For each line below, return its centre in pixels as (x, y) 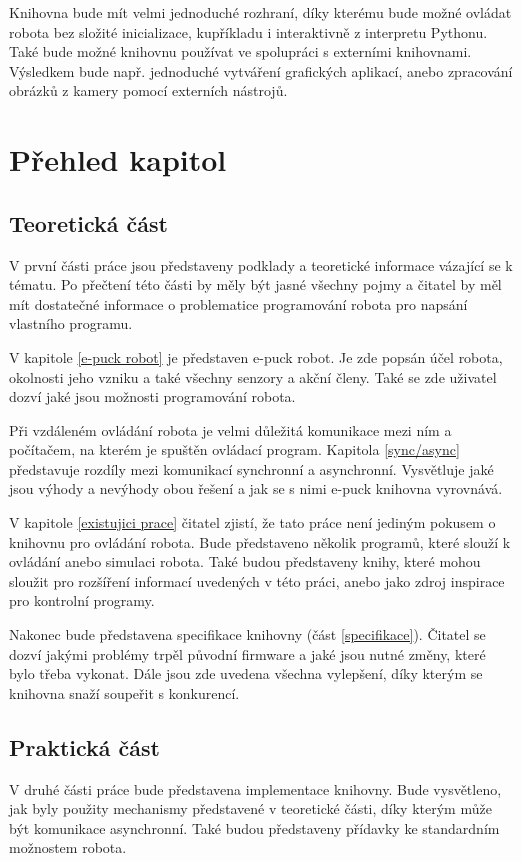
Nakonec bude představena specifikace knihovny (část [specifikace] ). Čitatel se (247, 634)
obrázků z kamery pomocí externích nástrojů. (148, 90)
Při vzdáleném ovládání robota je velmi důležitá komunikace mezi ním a (230, 429)
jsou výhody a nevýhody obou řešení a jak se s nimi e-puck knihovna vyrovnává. (256, 488)
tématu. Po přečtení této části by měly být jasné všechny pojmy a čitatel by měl (255, 284)
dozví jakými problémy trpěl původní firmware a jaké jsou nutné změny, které (247, 653)
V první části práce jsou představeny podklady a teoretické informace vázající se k (261, 264)
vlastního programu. (71, 323)
